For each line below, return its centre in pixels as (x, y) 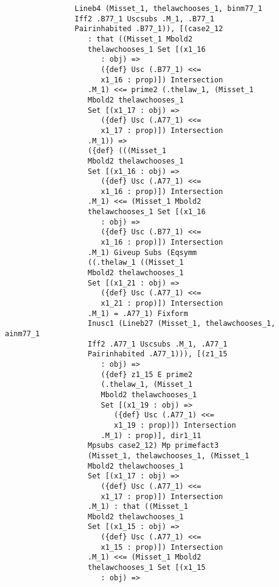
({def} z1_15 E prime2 (147, 374)
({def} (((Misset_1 (127, 151)
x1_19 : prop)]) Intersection (175, 425)
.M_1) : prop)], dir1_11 (151, 435)
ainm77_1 (23, 334)
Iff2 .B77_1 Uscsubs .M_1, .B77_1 (144, 19)
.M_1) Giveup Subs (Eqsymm (143, 252)
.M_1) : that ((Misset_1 (138, 507)
